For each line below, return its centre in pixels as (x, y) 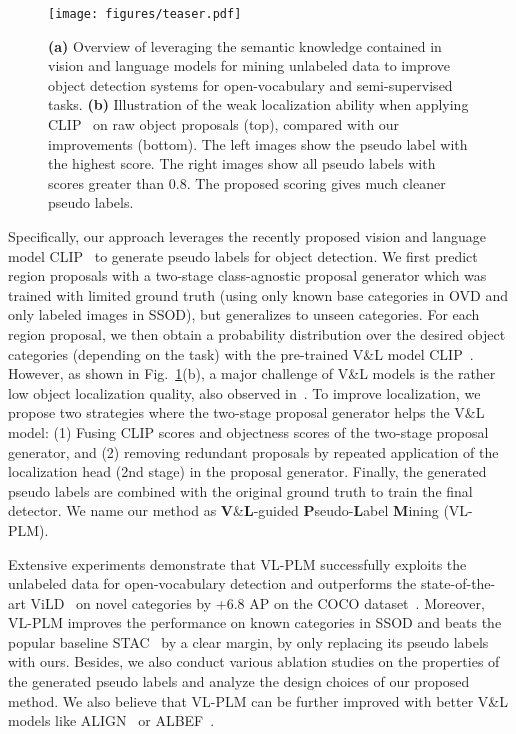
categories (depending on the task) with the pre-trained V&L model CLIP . (241, 353)
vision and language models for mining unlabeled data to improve (249, 65)
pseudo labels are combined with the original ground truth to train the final (240, 490)
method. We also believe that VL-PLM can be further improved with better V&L (258, 700)
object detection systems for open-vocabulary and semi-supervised (250, 84)
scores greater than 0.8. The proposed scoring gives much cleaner (247, 182)
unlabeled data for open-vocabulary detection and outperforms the (212, 583)
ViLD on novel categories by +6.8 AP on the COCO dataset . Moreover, (257, 602)
